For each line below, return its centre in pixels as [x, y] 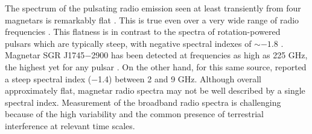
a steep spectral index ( [48, 78]
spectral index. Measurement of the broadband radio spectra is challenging [143, 102]
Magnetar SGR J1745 [45, 55]
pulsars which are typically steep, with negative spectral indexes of [128, 43]
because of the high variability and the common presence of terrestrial [134, 114]
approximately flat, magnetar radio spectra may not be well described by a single [155, 90]
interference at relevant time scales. [70, 125]
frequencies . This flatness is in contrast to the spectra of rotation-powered [143, 32]
